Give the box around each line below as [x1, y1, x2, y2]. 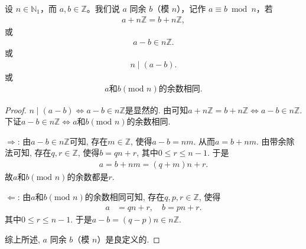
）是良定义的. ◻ [97, 232, 160, 245]
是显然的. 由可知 [125, 103, 188, 116]
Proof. [5, 103, 27, 116]
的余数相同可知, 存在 [84, 190, 165, 202]
